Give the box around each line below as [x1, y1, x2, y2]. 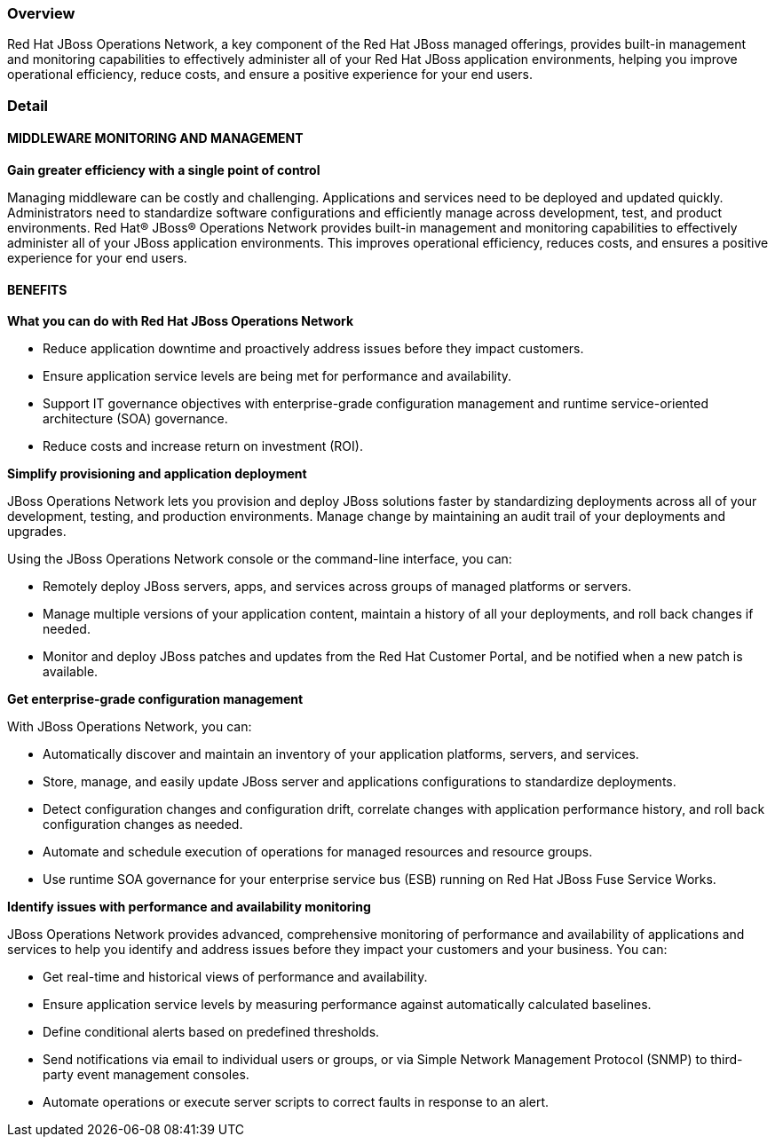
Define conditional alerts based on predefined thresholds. [43, 1024, 380, 1040]
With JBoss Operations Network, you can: [7, 719, 252, 735]
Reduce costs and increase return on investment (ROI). [43, 438, 363, 454]
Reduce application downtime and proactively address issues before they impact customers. [43, 341, 584, 357]
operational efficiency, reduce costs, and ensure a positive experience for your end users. [7, 67, 533, 83]
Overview [7, 4, 75, 22]
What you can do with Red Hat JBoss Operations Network [7, 313, 354, 329]
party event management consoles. [43, 1067, 249, 1083]
